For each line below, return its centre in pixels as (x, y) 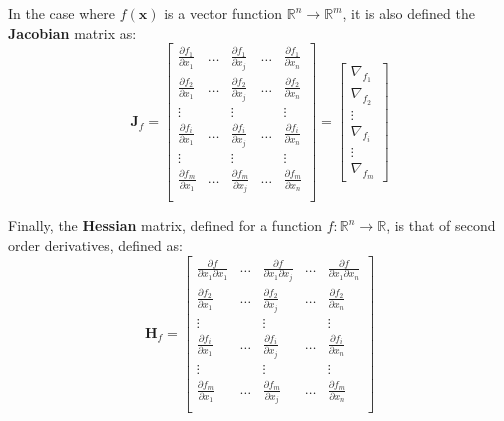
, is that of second (441, 225)
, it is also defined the (408, 13)
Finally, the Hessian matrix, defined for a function (165, 225)
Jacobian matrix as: (72, 32)
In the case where (62, 13)
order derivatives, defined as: (95, 244)
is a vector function (223, 13)
